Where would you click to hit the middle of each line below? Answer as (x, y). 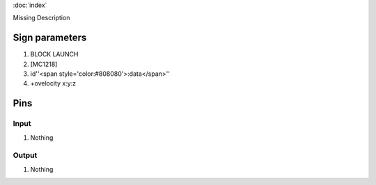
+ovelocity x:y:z (53, 83)
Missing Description (41, 18)
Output (25, 155)
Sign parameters (50, 38)
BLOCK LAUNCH (54, 54)
